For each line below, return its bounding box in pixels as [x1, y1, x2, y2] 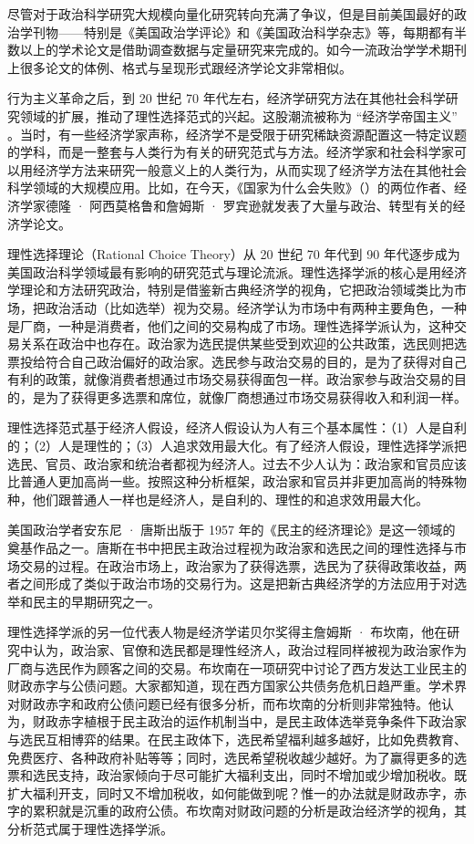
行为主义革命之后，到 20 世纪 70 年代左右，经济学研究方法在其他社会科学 [7, 89, 446, 108]
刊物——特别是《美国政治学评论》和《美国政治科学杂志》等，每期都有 [32, 22, 454, 41]
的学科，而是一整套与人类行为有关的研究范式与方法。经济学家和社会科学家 [7, 142, 454, 162]
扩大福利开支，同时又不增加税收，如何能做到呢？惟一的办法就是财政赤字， [7, 783, 454, 802]
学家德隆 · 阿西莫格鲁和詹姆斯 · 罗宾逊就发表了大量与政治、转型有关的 [19, 195, 453, 214]
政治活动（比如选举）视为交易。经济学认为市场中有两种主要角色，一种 [45, 297, 467, 317]
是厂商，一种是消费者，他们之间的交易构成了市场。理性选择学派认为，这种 [7, 316, 454, 335]
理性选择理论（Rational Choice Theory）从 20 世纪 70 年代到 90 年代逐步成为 [7, 245, 460, 264]
